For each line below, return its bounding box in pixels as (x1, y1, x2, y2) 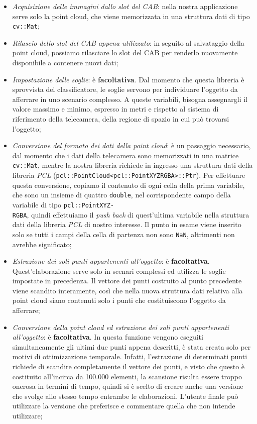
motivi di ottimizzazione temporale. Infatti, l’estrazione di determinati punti (12, 351, 247, 362)
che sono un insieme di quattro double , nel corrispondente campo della (12, 189, 231, 200)
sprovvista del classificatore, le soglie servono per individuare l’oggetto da (12, 84, 238, 94)
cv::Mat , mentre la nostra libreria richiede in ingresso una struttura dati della (12, 160, 253, 170)
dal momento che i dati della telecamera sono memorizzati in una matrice (12, 150, 239, 160)
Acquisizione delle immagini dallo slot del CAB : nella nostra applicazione (12, 1, 238, 11)
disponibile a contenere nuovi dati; (12, 57, 118, 68)
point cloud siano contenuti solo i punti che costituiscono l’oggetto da (12, 295, 226, 305)
